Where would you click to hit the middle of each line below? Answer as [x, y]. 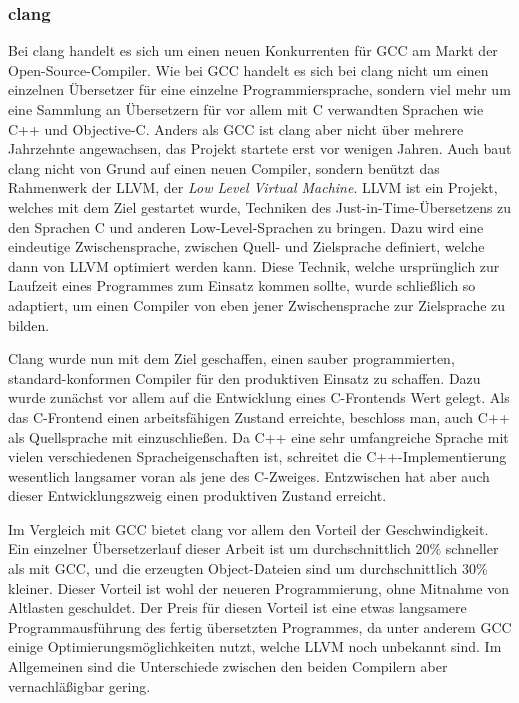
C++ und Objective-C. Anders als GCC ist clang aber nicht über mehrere [236, 128]
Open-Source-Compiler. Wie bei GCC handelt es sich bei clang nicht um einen [248, 69]
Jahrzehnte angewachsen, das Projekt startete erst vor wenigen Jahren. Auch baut [260, 148]
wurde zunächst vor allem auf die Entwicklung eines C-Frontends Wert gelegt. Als [259, 397]
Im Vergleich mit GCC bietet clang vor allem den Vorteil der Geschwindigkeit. [248, 528]
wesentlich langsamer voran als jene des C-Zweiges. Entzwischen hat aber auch [249, 475]
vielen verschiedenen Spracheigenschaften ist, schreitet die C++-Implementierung [257, 456]
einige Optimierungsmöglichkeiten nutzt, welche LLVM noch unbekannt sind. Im [255, 646]
